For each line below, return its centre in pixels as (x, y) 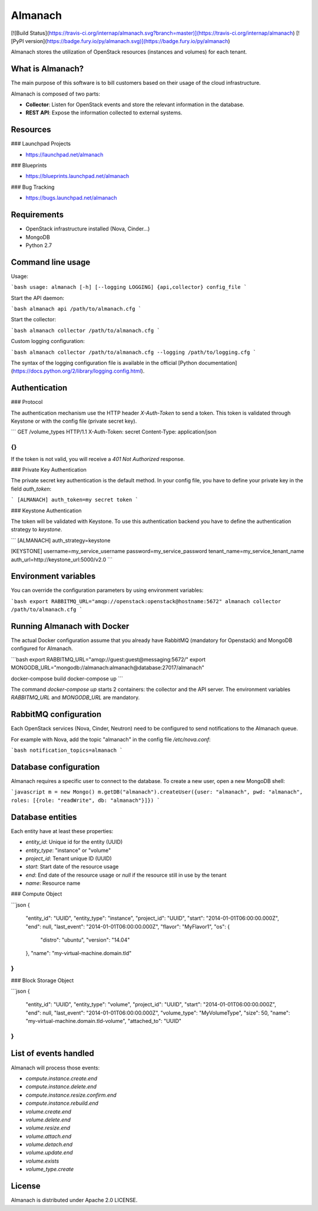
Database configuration (55, 767)
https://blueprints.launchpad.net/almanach (77, 176)
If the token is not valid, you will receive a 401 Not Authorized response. (98, 459)
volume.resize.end (48, 1128)
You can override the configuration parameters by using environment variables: (107, 590)
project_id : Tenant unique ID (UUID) (69, 858)
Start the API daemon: (38, 298)
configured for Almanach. (42, 649)
